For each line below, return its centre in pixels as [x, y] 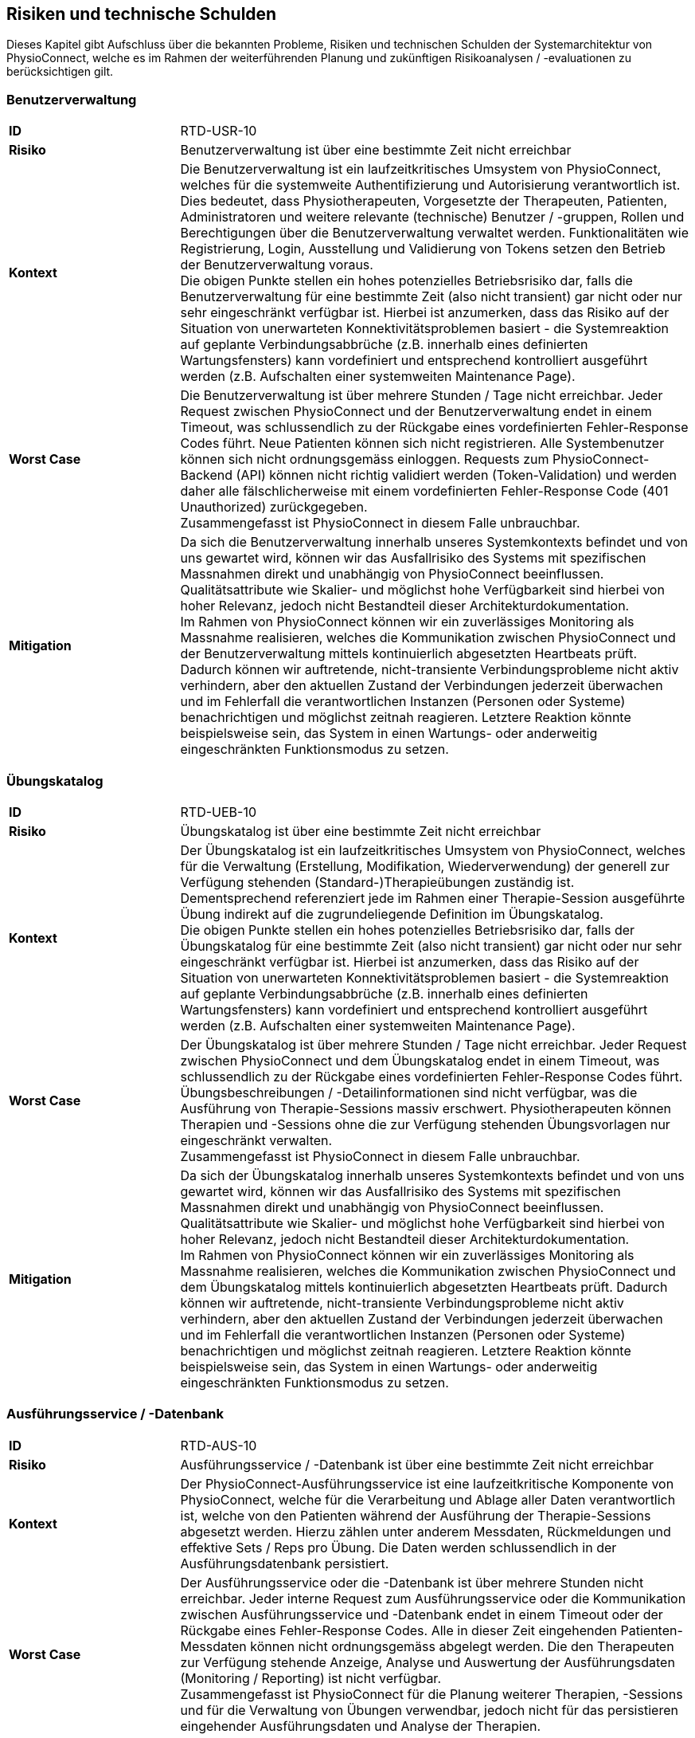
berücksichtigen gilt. [60, 72]
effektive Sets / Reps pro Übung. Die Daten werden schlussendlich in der [398, 1547]
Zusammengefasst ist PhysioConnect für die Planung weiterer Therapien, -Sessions [431, 1694]
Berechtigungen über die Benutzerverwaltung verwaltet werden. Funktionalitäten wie [434, 233]
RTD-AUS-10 [219, 1445]
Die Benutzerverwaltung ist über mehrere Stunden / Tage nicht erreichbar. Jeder [422, 396]
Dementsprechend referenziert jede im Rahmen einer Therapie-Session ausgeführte [433, 898]
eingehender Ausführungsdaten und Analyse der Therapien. [361, 1726]
